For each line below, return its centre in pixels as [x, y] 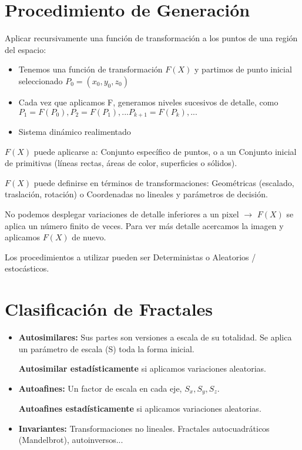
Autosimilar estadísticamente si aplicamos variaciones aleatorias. [142, 368]
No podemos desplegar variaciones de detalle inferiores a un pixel [122, 214]
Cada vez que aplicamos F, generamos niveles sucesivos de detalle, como [148, 102]
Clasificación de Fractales [109, 309]
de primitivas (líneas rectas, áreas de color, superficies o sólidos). [121, 163]
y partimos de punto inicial [243, 69]
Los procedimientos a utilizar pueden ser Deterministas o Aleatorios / [130, 257]
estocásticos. [27, 268]
